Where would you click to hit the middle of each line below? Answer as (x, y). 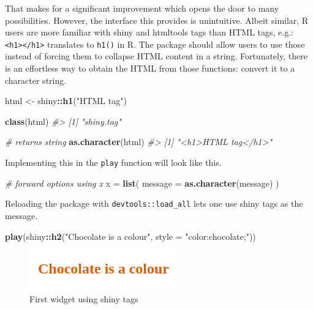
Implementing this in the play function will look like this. (113, 162)
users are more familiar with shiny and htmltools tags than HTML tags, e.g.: (149, 32)
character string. (36, 80)
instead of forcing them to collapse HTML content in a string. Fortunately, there (156, 56)
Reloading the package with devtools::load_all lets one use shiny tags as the (154, 203)
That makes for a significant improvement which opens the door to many (142, 8)
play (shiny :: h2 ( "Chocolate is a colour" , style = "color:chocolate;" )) (130, 236)
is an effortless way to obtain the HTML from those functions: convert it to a (150, 68)
